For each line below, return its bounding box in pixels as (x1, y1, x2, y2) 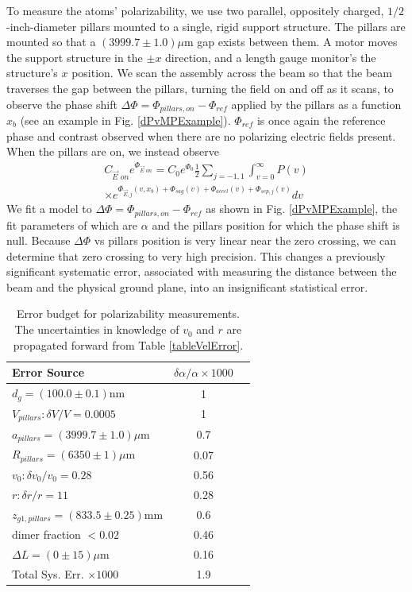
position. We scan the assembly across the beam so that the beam (71, 64, 392, 81)
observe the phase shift (6, 95, 117, 112)
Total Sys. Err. (12, 566, 84, 582)
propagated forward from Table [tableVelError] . (13, 336, 244, 353)
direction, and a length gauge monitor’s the (165, 48, 376, 65)
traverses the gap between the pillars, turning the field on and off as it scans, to (6, 79, 394, 96)
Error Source (12, 364, 85, 381)
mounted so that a (6, 33, 96, 50)
